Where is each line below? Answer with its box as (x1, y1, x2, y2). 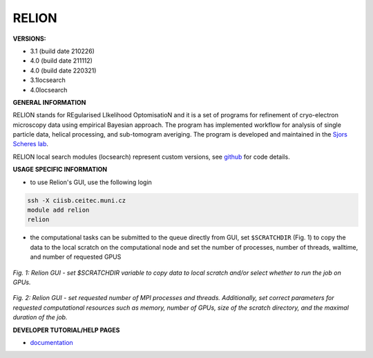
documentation (30, 338, 74, 346)
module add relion (27, 206, 90, 214)
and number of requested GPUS (30, 252, 122, 261)
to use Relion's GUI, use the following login (30, 178, 152, 186)
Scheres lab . (12, 140, 48, 148)
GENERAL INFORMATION (12, 98, 86, 106)
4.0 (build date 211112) (30, 57, 93, 65)
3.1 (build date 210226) (30, 47, 95, 55)
